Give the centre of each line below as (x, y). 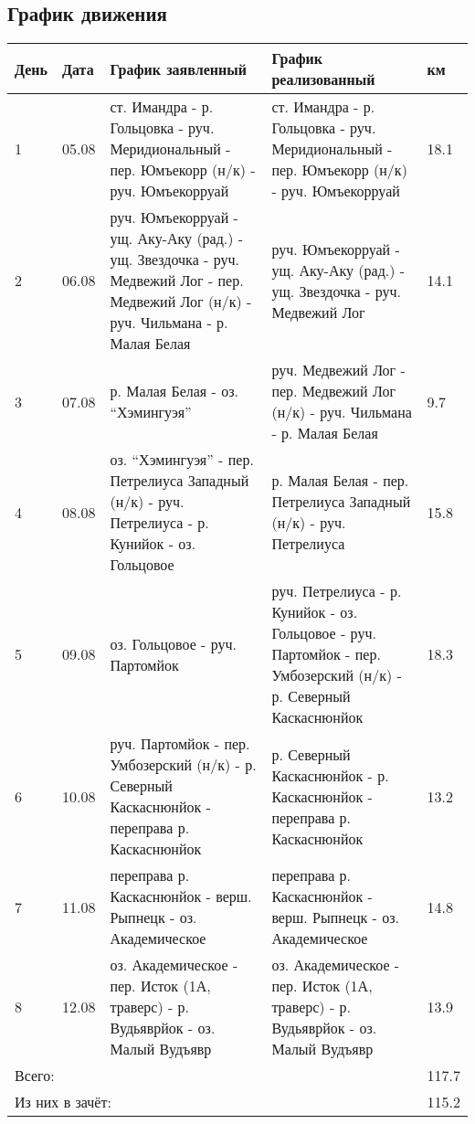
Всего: (35, 1076)
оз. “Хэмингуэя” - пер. (182, 460)
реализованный (323, 80)
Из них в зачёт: (63, 1102)
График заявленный (178, 69)
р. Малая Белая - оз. (174, 391)
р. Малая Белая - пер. (340, 481)
